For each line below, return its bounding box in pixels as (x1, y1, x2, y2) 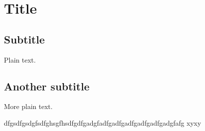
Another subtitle (4, 78, 90, 93)
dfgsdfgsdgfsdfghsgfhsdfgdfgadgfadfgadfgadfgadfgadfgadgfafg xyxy (4, 117, 201, 128)
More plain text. (4, 101, 53, 111)
